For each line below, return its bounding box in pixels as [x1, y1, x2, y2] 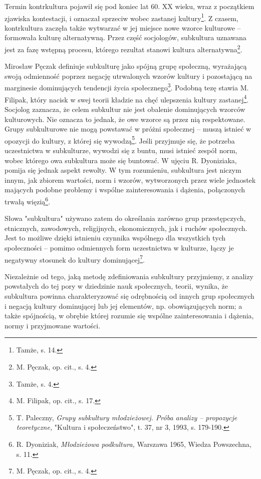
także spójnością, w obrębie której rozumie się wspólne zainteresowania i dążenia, [5, 310, 254, 321]
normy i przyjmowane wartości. [5, 320, 101, 330]
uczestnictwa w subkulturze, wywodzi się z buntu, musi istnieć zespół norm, [5, 145, 237, 155]
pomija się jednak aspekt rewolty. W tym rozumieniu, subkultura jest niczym [5, 165, 241, 175]
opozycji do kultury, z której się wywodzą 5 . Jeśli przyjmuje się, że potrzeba [5, 134, 235, 146]
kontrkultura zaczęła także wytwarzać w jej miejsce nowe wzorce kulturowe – [5, 22, 241, 33]
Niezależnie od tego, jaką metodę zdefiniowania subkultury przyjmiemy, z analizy [5, 271, 253, 281]
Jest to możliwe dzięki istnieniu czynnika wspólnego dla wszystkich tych [5, 232, 226, 243]
